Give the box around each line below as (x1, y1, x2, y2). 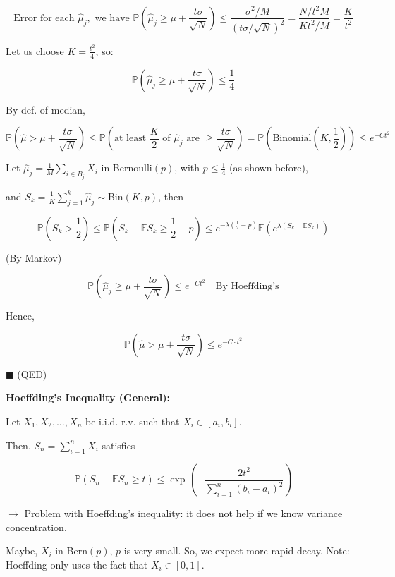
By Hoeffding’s (215, 281, 279, 292)
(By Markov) (6, 250, 62, 265)
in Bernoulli (101, 160, 152, 175)
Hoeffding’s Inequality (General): (6, 390, 171, 405)
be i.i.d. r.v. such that (85, 414, 180, 429)
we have (95, 13, 130, 23)
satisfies (102, 437, 135, 452)
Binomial (272, 133, 312, 144)
